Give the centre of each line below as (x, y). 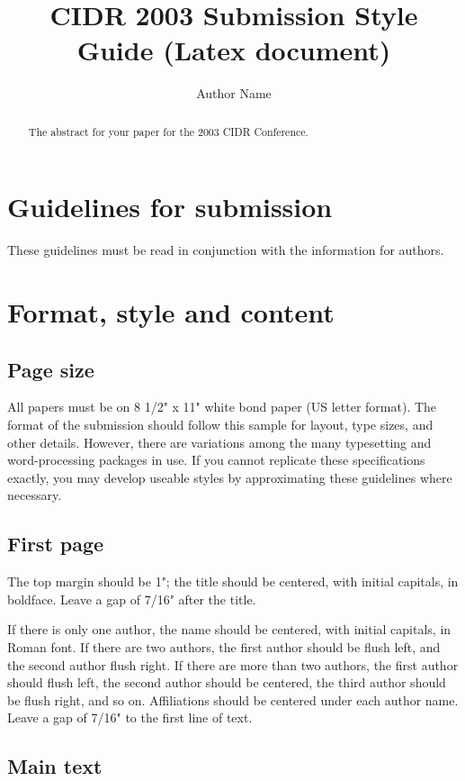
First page (56, 544)
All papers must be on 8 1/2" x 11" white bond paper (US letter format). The (222, 407)
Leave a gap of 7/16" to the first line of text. (130, 717)
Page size (51, 369)
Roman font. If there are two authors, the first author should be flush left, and (224, 647)
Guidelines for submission (170, 207)
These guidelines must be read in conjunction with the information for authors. (226, 250)
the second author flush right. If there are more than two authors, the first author (233, 664)
